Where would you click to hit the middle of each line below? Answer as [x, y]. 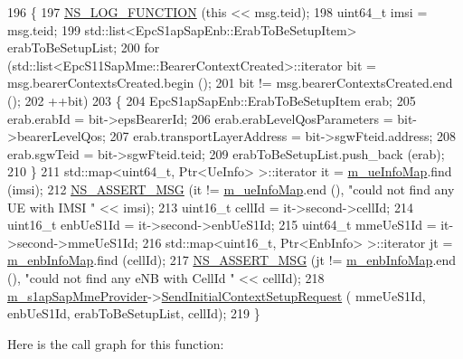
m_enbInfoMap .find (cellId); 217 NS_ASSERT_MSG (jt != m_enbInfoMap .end [232, 260]
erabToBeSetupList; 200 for [84, 47]
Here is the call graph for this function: [116, 343]
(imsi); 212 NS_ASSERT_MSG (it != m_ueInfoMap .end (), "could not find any [231, 189]
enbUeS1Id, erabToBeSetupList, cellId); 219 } [134, 313]
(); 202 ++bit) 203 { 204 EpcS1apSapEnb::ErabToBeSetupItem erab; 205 [212, 100]
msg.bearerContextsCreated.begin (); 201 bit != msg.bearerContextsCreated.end [230, 83]
